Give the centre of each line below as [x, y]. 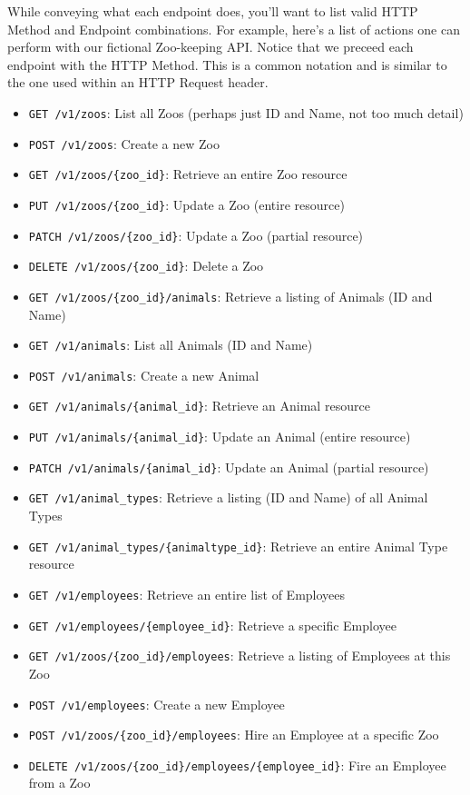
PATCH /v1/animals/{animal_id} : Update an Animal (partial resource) [229, 467]
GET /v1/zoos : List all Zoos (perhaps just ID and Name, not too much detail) [246, 112]
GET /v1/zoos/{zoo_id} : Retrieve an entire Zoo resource [188, 174]
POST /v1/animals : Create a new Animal [144, 375]
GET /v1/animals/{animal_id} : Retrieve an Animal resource [199, 406]
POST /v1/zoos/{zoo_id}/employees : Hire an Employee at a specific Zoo [234, 735]
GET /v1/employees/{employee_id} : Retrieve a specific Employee [212, 625]
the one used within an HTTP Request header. [138, 82]
